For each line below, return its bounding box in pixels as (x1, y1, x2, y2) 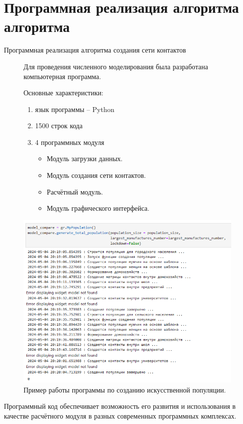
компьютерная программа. (24, 71, 101, 81)
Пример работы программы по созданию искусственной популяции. (24, 384, 226, 395)
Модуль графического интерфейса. (47, 203, 149, 213)
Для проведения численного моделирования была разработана (24, 61, 208, 71)
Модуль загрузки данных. (47, 153, 123, 164)
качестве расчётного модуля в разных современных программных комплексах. (4, 410, 237, 421)
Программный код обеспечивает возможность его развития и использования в (4, 401, 236, 411)
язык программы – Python (35, 104, 115, 114)
